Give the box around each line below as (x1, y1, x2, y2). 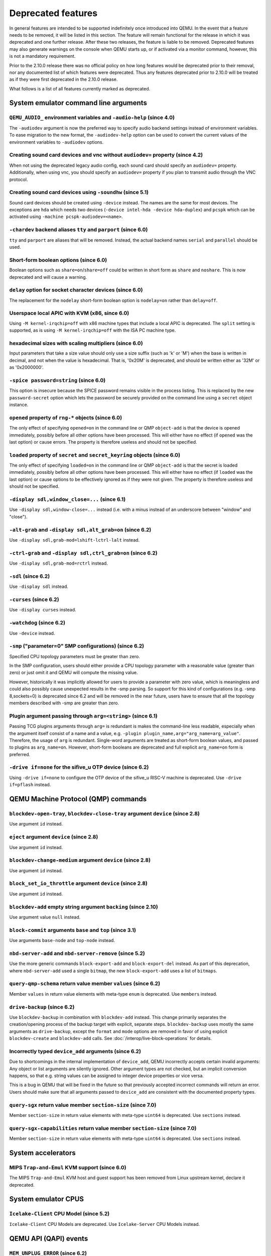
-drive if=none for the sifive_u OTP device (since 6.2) (9, 764, 149, 771)
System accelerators (9, 1148, 76, 1157)
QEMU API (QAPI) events (9, 1234, 88, 1243)
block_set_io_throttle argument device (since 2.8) (9, 880, 148, 887)
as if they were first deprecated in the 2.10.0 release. (9, 76, 118, 82)
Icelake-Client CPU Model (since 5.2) (9, 1210, 110, 1217)
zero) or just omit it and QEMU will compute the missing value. (9, 670, 138, 676)
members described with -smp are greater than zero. (9, 700, 119, 706)
